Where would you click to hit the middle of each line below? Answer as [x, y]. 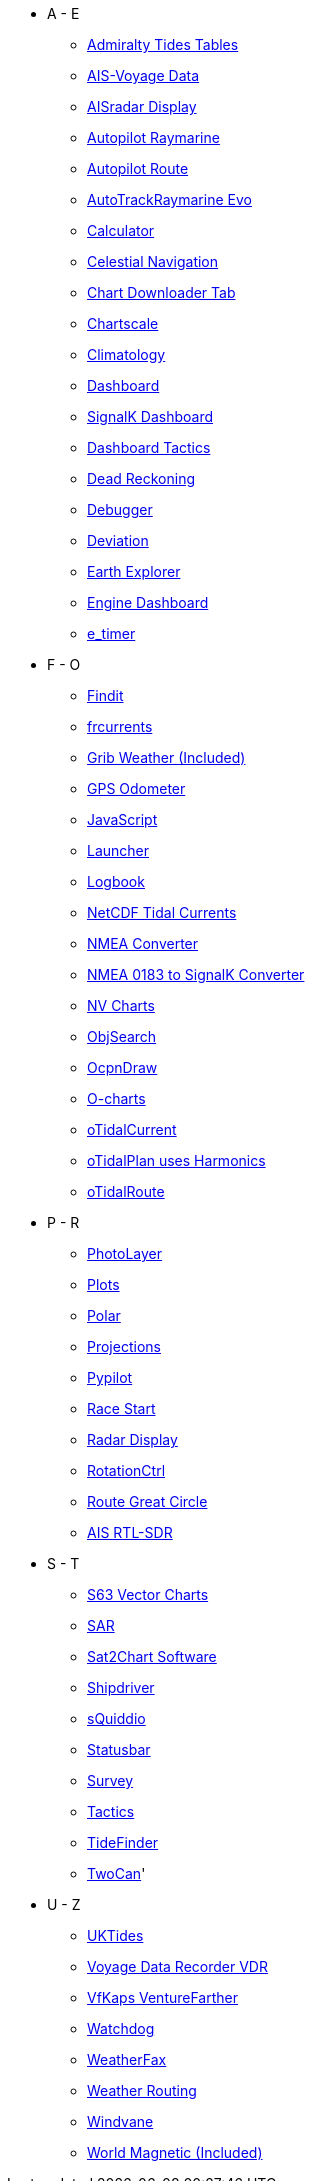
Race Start [121, 1408]
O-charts [116, 1098]
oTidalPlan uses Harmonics [176, 1160]
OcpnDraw [122, 1067]
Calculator [121, 230]
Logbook [116, 881]
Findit [105, 695]
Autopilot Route [138, 168]
